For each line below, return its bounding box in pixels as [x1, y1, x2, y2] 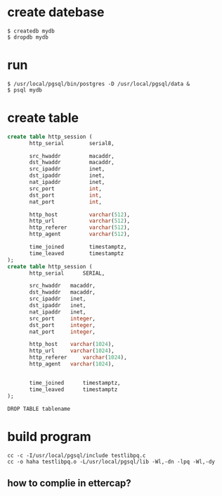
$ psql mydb [7, 86, 42, 94]
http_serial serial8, [29, 139, 115, 147]
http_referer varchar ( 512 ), [29, 224, 131, 231]
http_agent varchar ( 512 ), [29, 230, 131, 238]
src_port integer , [29, 315, 96, 322]
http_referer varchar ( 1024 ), [29, 354, 128, 361]
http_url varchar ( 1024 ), [29, 347, 115, 354]
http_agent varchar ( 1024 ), [29, 361, 115, 368]
